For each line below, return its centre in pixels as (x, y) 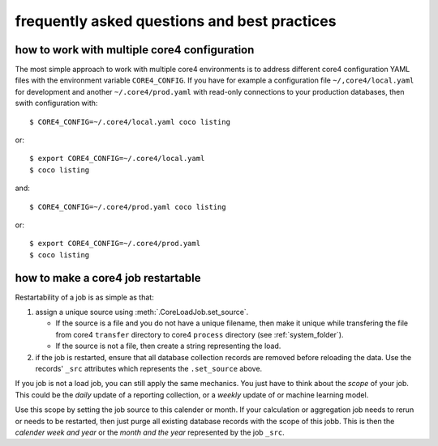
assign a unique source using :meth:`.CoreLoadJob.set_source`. (142, 312)
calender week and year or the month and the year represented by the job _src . (150, 432)
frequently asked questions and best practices (176, 21)
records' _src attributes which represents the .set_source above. (149, 369)
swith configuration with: (56, 103)
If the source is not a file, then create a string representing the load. (168, 346)
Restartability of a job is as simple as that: (84, 297)
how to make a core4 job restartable (108, 278)
